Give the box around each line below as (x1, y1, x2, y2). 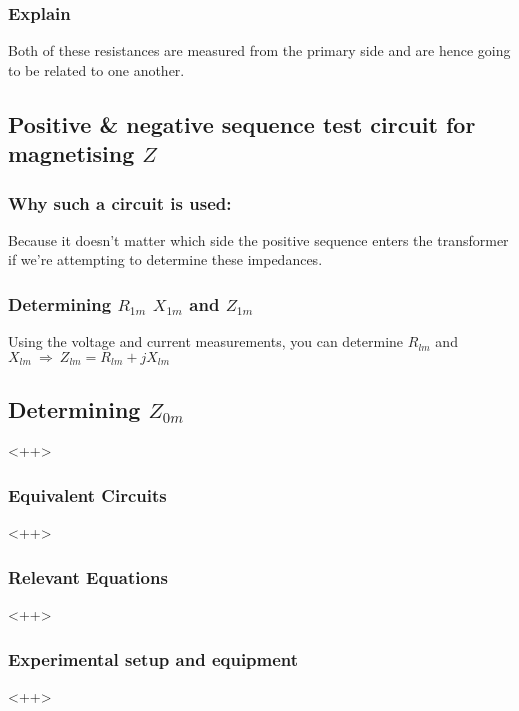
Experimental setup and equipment (8, 646, 299, 671)
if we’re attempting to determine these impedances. (8, 249, 323, 270)
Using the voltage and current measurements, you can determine (8, 331, 404, 352)
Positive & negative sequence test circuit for (8, 108, 476, 139)
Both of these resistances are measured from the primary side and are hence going (8, 40, 511, 61)
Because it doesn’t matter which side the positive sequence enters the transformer (8, 229, 509, 250)
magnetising (8, 138, 135, 169)
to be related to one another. (8, 59, 185, 80)
